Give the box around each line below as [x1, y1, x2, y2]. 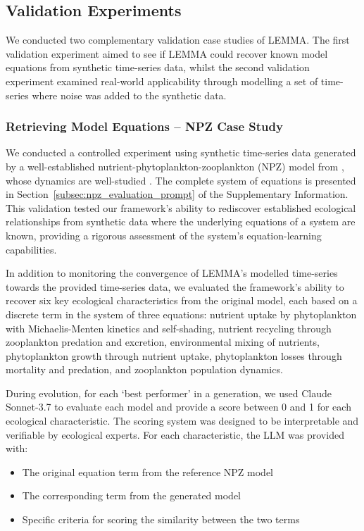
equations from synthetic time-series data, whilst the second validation [6, 60, 310, 75]
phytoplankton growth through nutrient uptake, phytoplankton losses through [6, 348, 342, 363]
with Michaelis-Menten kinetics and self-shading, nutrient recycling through [6, 320, 332, 335]
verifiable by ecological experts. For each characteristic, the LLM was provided [6, 427, 344, 442]
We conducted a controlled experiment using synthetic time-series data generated [6, 145, 356, 160]
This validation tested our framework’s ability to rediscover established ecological [6, 200, 356, 215]
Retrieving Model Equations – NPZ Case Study [6, 118, 283, 135]
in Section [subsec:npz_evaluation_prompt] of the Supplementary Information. [6, 187, 349, 201]
